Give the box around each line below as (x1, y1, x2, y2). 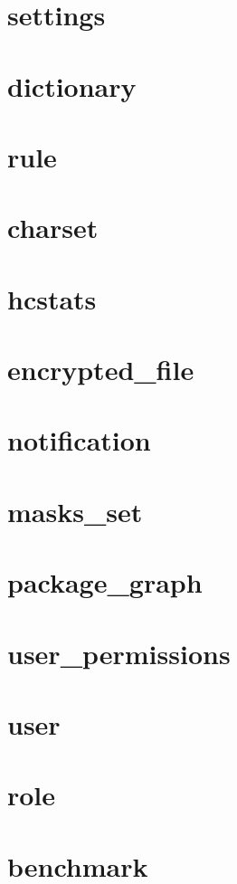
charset (7, 209, 99, 246)
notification (7, 422, 151, 459)
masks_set (7, 492, 143, 529)
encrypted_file (7, 351, 194, 388)
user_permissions (7, 634, 231, 671)
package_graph (7, 564, 203, 601)
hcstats (7, 280, 97, 317)
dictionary (7, 67, 137, 104)
